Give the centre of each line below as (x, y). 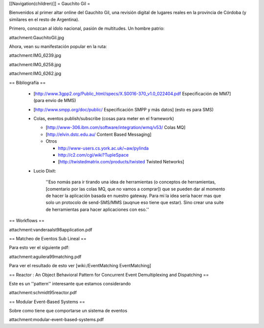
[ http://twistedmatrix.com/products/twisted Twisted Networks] (121, 162)
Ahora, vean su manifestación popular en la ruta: (58, 46)
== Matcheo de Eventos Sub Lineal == (48, 238)
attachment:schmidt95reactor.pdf (43, 293)
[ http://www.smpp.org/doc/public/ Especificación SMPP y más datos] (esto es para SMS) (123, 109)
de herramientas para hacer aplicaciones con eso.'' (97, 209)
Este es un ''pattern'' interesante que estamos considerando (70, 283)
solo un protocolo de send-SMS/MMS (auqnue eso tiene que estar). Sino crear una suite (135, 202)
